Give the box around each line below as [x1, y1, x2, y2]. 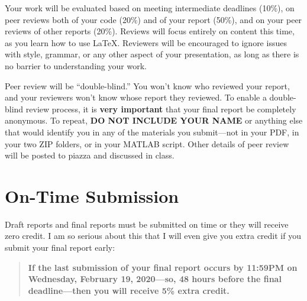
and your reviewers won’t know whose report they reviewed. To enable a [5, 91, 267, 103]
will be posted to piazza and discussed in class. [5, 149, 174, 161]
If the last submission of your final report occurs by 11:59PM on [28, 261, 298, 273]
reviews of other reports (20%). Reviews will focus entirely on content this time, [5, 25, 295, 37]
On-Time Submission [5, 183, 179, 208]
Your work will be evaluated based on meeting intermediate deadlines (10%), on [5, 2, 295, 14]
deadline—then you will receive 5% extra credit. [28, 284, 230, 296]
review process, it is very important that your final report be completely [25, 102, 296, 115]
